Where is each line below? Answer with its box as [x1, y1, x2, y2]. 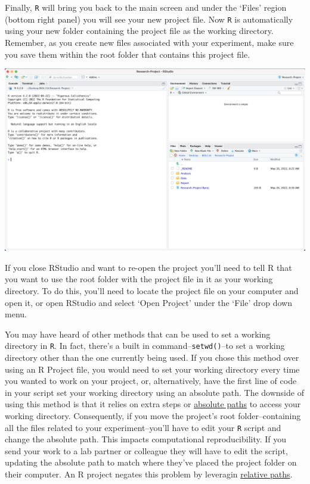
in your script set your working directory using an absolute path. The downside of [5, 386, 304, 398]
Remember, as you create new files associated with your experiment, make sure [5, 36, 294, 48]
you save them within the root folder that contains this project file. [5, 48, 250, 60]
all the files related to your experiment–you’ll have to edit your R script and [5, 421, 281, 433]
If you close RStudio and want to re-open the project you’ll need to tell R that [5, 261, 292, 273]
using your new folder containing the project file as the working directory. [5, 24, 274, 37]
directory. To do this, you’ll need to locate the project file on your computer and [5, 285, 299, 297]
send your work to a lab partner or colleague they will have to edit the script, [5, 444, 288, 457]
